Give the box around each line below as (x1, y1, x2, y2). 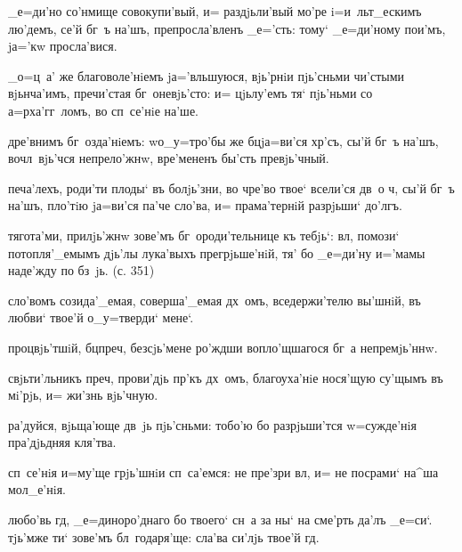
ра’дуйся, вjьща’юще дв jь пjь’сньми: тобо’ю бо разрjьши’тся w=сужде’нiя (8, 415, 417, 434)
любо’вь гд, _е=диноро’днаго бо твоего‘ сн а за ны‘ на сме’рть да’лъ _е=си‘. (8, 510, 433, 529)
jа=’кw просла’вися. (8, 37, 118, 55)
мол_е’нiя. (8, 480, 66, 499)
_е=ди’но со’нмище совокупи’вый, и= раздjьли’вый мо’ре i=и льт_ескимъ (8, 2, 422, 20)
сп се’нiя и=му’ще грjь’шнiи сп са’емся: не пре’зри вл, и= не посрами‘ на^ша (8, 462, 439, 481)
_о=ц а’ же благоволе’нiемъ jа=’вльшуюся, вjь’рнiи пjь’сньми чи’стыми (8, 66, 405, 85)
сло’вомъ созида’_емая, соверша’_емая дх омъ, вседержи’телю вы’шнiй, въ (8, 290, 421, 309)
